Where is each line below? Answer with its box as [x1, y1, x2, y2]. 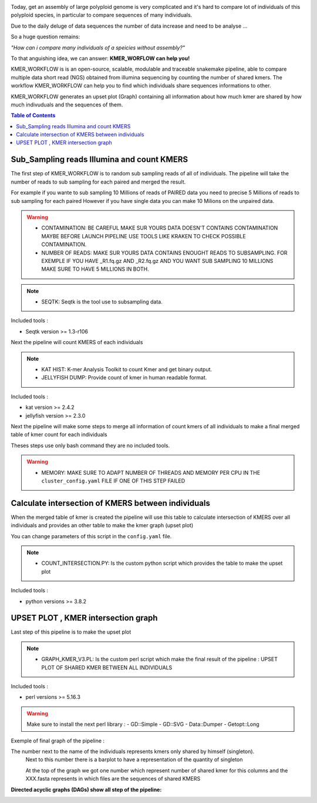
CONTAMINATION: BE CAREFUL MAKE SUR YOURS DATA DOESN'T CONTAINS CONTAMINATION [41, 224, 278, 232]
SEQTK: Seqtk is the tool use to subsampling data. [41, 298, 163, 305]
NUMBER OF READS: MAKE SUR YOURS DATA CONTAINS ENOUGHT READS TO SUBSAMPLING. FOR [41, 249, 288, 256]
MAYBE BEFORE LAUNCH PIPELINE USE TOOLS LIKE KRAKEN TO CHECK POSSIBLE [41, 232, 246, 239]
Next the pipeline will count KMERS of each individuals [11, 339, 143, 346]
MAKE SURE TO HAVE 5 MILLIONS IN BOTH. [41, 265, 149, 273]
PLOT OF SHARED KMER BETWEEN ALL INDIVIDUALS [41, 664, 173, 671]
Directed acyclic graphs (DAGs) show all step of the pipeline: [11, 786, 162, 793]
